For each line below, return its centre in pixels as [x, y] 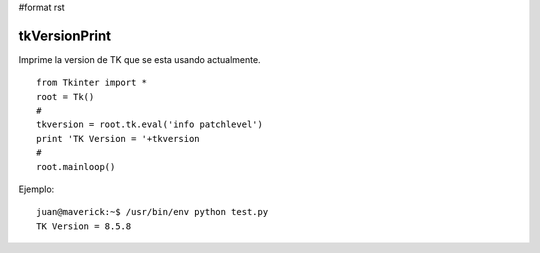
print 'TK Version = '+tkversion [118, 138]
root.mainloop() [76, 166]
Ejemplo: [36, 189]
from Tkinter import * [92, 83]
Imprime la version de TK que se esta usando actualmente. [139, 59]
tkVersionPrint [65, 35]
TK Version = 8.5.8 [84, 226]
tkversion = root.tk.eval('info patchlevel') [150, 124]
